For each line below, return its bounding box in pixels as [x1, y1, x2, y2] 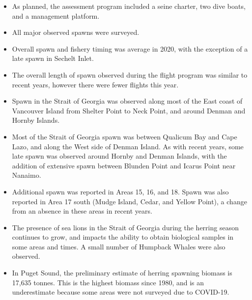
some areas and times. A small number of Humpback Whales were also [12, 241, 225, 251]
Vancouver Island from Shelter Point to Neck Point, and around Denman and [12, 105, 246, 115]
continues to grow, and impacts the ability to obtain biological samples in [12, 232, 234, 242]
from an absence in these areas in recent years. [12, 206, 152, 216]
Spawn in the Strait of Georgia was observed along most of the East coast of [12, 96, 243, 106]
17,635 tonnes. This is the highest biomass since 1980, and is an [12, 277, 204, 287]
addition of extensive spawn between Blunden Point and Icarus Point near [12, 160, 236, 170]
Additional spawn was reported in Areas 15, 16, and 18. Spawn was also [12, 186, 229, 196]
